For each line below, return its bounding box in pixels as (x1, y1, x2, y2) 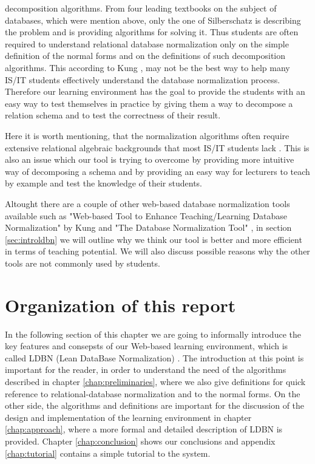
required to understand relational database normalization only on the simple (5, 37, 289, 50)
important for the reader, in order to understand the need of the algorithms (5, 363, 286, 376)
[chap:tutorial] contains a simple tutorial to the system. (5, 446, 211, 459)
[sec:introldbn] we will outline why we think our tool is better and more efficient (5, 233, 302, 245)
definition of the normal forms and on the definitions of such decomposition (5, 49, 286, 62)
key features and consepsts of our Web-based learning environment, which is (5, 339, 288, 352)
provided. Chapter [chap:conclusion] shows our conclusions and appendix (5, 434, 276, 447)
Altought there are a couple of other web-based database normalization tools (5, 197, 290, 210)
